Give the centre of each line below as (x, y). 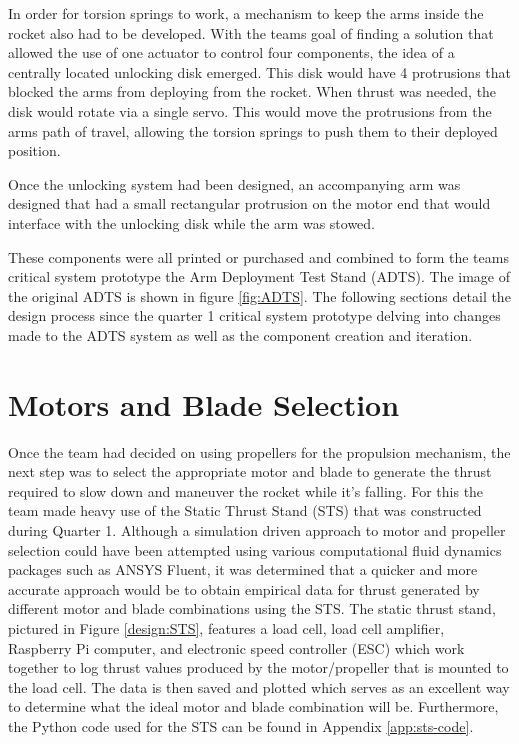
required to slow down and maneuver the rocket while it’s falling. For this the (246, 490)
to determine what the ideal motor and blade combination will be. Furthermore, (253, 706)
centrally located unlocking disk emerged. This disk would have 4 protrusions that (260, 71)
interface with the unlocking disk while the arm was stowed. (192, 222)
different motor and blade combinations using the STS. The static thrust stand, (252, 608)
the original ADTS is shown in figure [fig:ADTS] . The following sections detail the (259, 295)
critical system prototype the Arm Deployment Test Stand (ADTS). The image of (259, 276)
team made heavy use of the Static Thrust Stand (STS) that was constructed (245, 510)
